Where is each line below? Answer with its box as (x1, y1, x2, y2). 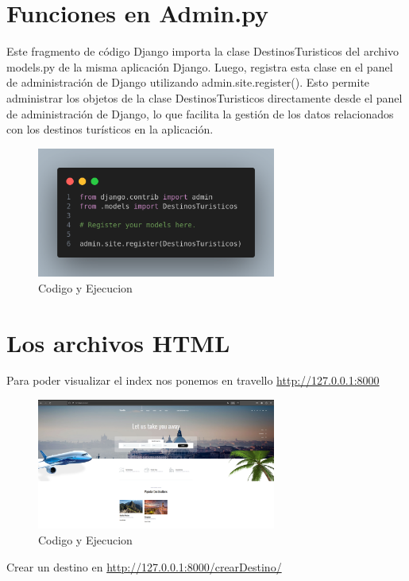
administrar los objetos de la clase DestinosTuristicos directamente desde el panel (6, 89, 403, 106)
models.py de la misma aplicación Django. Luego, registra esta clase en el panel (6, 58, 393, 75)
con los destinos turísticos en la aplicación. (6, 121, 214, 138)
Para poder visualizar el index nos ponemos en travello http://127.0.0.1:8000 (6, 372, 380, 389)
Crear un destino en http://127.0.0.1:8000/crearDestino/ (6, 558, 282, 575)
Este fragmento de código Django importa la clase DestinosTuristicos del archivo (6, 43, 399, 60)
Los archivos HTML (6, 326, 230, 358)
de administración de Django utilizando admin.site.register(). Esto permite (6, 74, 370, 91)
